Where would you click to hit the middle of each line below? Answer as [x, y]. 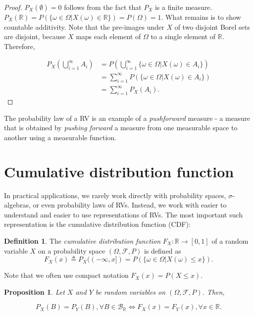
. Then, [213, 291]
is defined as [163, 250]
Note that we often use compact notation [66, 275]
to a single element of [183, 36]
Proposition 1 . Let [34, 291]
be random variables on [130, 291]
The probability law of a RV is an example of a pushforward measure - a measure [127, 118]
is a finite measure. [183, 7]
